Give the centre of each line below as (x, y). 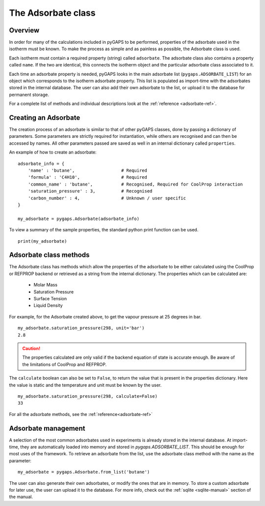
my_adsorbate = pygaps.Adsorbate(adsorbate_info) (79, 219)
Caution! (31, 348)
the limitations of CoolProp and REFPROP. (65, 364)
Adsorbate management (47, 428)
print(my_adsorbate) (42, 241)
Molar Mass (45, 285)
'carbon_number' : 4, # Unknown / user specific (107, 198)
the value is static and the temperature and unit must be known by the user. (85, 385)
